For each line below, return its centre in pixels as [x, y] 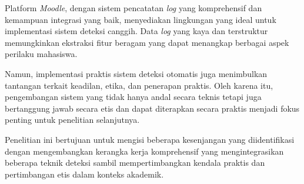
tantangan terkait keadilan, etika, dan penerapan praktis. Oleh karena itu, [139, 85]
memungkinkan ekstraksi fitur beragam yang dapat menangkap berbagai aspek [147, 42]
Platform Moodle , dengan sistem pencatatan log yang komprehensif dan [133, 8]
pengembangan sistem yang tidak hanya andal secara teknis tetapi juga [133, 97]
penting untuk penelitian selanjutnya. [72, 120]
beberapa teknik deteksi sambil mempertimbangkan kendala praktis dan [135, 163]
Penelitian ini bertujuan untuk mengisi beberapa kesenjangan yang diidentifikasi [150, 139]
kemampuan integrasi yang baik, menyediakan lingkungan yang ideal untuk [141, 19]
